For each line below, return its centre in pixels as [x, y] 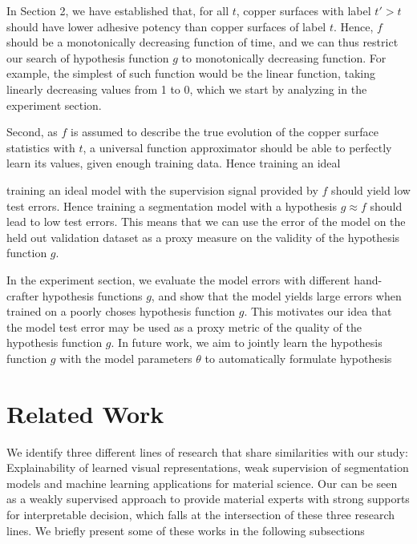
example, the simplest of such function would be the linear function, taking [191, 73]
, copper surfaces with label [304, 10]
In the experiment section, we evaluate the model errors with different [178, 279]
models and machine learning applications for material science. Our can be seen [202, 483]
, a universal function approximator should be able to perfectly [237, 147]
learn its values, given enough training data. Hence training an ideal [174, 163]
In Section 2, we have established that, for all [118, 10]
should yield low [371, 189]
